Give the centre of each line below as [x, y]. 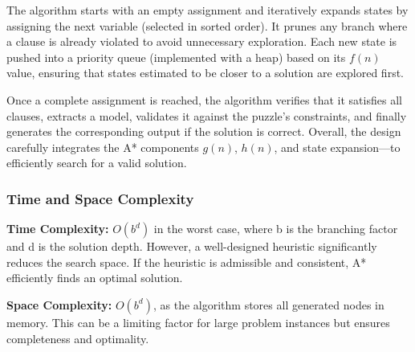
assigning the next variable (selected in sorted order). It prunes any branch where [207, 25]
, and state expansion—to [337, 147]
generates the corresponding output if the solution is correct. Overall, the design [204, 131]
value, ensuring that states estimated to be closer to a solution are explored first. [205, 73]
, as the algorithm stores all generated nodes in [269, 304]
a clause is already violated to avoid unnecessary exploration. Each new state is [202, 41]
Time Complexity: [58, 229]
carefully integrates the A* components [103, 147]
